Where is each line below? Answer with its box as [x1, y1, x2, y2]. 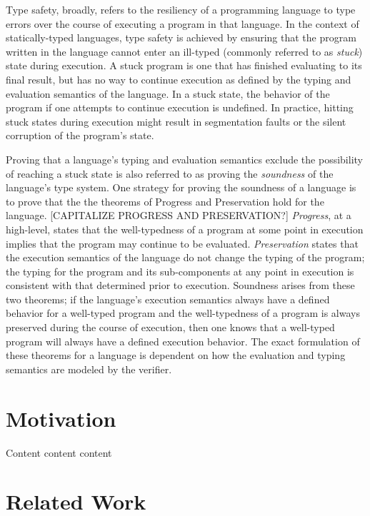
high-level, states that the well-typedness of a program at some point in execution [6, 221, 364, 236]
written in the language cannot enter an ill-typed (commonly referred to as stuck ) [6, 44, 363, 59]
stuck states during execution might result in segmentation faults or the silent [6, 113, 346, 128]
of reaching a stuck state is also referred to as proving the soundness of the [6, 166, 334, 181]
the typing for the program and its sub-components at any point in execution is [6, 263, 354, 278]
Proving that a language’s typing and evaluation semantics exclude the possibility [6, 151, 363, 166]
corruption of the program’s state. [6, 128, 154, 143]
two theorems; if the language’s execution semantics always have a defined [6, 291, 330, 306]
